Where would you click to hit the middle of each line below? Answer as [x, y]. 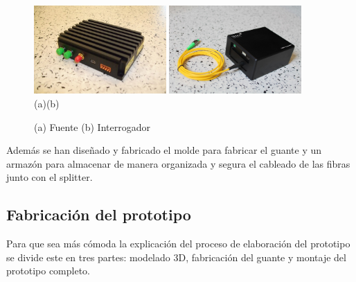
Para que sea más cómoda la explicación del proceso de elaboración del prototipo [178, 244]
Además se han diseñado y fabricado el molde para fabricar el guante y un [164, 150]
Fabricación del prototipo [99, 214]
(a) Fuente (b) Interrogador [92, 126]
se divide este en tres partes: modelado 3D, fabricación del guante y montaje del [176, 257]
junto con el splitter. [50, 177]
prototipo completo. [48, 271]
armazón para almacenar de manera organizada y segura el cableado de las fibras [178, 163]
